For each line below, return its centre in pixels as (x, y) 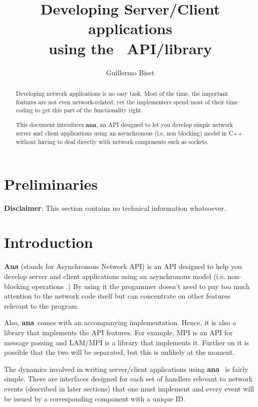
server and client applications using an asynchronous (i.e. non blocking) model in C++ (129, 133)
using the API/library (130, 48)
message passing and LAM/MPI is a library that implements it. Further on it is (126, 342)
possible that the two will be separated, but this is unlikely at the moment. (119, 352)
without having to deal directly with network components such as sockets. (112, 142)
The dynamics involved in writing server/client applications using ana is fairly (126, 369)
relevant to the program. (42, 305)
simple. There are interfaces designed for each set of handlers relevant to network (128, 379)
